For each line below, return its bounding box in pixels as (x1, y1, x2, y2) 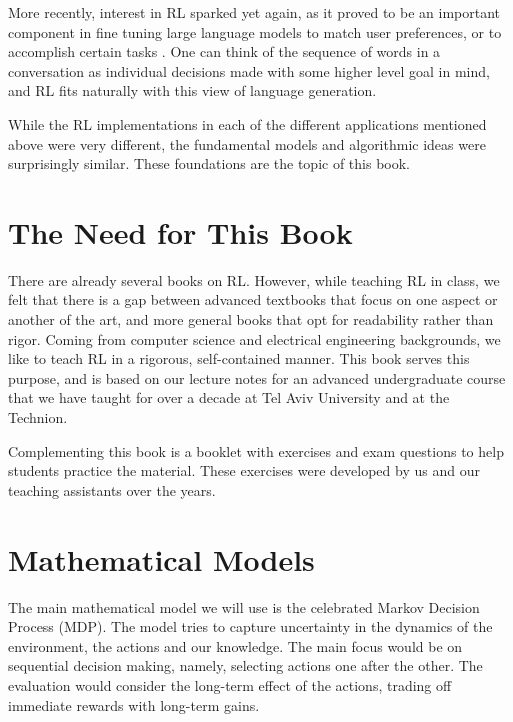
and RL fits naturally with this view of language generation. (8, 80, 377, 101)
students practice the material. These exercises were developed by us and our (8, 460, 480, 481)
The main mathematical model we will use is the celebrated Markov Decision (8, 596, 480, 617)
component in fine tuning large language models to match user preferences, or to (8, 21, 502, 42)
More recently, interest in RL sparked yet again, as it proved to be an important (8, 2, 501, 22)
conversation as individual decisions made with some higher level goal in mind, (8, 60, 490, 81)
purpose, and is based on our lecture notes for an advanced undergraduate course (8, 367, 506, 388)
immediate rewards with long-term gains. (8, 694, 260, 715)
